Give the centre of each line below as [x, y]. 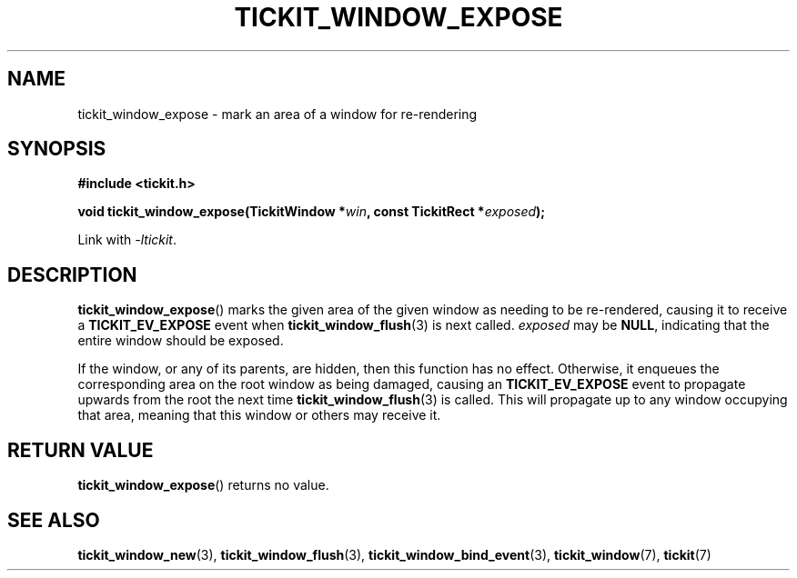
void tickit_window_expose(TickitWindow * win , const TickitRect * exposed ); [312, 212]
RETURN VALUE [81, 450]
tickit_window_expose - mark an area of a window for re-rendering [277, 114]
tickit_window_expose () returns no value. [203, 485]
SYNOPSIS [57, 149]
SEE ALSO [54, 520]
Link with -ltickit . [127, 240]
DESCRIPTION [72, 274]
